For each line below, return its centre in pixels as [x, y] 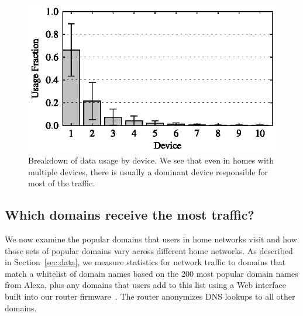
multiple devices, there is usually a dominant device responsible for [148, 171]
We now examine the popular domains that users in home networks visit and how [151, 239]
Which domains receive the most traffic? [130, 215]
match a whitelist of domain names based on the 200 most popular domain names [151, 273]
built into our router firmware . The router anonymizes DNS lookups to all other [150, 296]
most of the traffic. [62, 183]
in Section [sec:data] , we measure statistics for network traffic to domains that [145, 262]
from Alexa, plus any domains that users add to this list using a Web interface [145, 285]
